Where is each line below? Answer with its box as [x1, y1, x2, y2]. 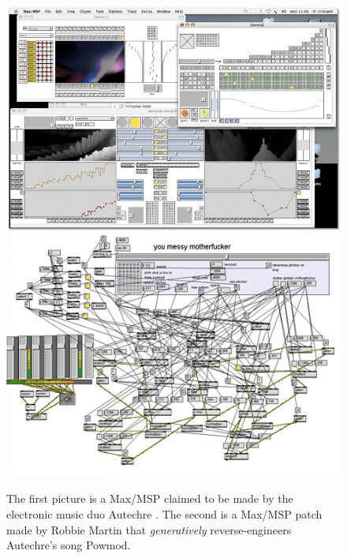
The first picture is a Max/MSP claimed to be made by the [6, 490, 293, 507]
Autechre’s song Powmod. [6, 537, 131, 553]
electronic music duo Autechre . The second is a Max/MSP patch [6, 505, 323, 522]
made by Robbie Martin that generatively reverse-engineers [6, 521, 292, 537]
